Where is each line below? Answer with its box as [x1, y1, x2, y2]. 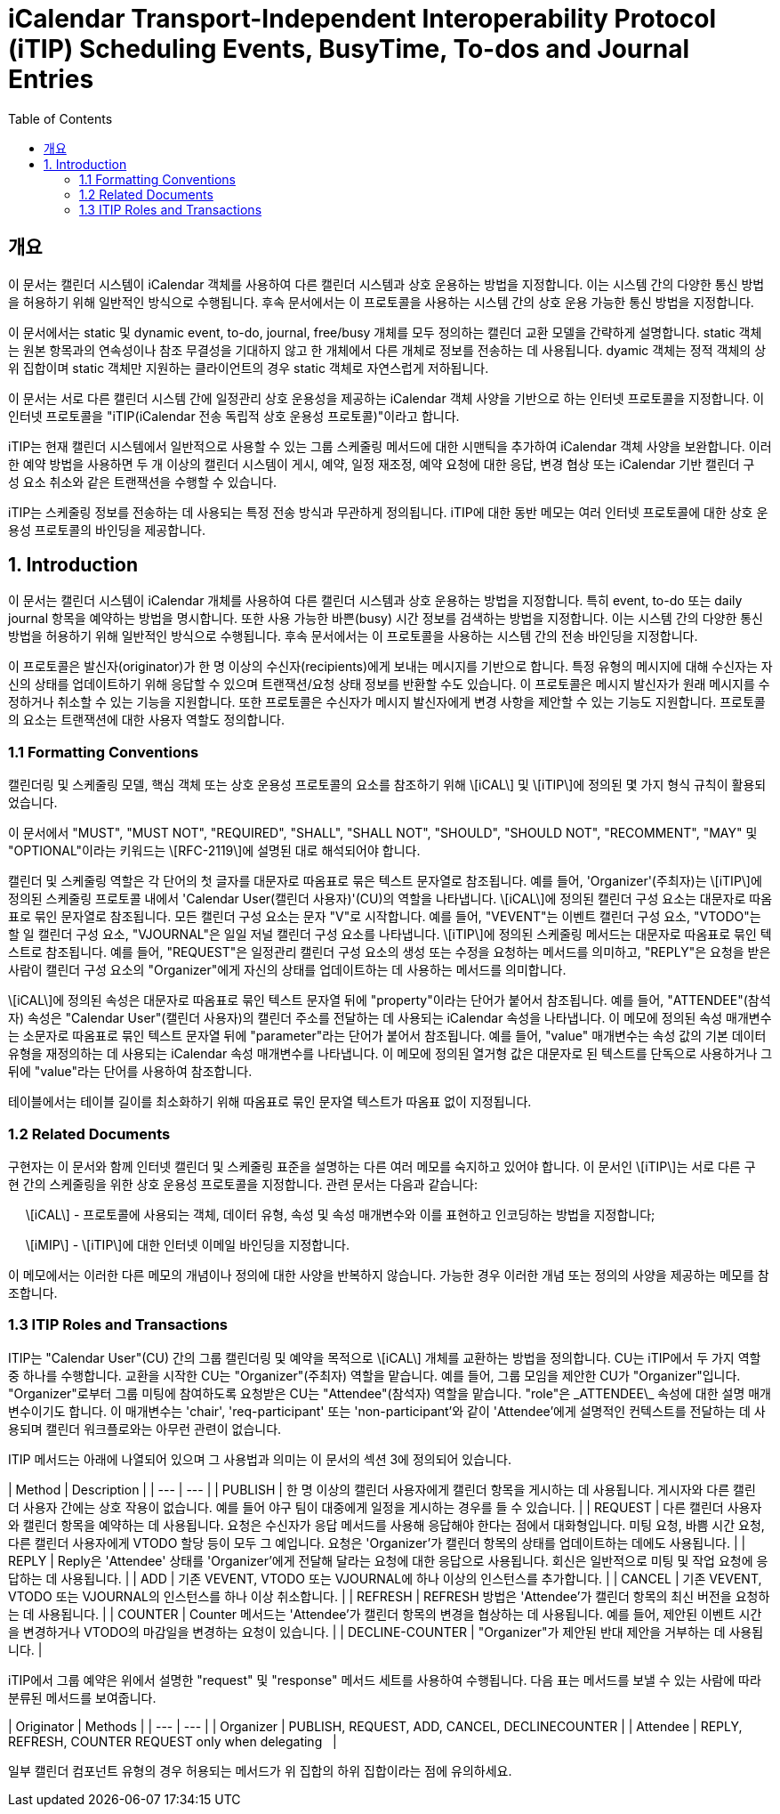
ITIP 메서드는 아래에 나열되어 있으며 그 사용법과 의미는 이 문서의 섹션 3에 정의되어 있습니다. [8, 1451, 511, 1467]
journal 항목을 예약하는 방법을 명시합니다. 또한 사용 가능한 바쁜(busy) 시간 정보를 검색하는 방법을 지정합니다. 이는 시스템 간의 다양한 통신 [8, 611, 763, 627]
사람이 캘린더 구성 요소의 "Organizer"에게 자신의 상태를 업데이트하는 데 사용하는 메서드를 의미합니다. [8, 962, 567, 978]
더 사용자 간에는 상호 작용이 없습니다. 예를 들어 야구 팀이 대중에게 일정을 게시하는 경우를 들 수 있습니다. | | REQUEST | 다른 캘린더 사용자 [8, 1499, 762, 1515]
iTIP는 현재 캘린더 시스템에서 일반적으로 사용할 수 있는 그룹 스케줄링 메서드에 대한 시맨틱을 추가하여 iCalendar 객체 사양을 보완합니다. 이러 [8, 438, 772, 454]
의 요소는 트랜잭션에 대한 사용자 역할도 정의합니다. [8, 712, 285, 728]
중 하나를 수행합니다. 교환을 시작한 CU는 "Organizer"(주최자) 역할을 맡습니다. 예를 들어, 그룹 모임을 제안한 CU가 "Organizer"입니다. [8, 1367, 741, 1383]
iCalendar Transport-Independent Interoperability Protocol [8, 4, 717, 34]
